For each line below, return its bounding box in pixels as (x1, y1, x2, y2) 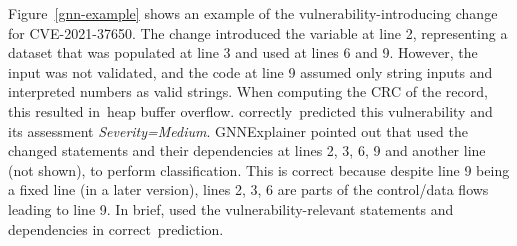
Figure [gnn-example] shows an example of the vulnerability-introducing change (8, 3, 498, 23)
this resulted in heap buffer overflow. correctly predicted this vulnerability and (8, 100, 493, 121)
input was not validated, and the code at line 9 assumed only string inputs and (8, 61, 493, 82)
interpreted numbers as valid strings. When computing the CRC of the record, (8, 81, 488, 102)
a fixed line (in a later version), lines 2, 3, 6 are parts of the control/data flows (8, 179, 489, 200)
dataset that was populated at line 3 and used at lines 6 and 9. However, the (8, 42, 478, 63)
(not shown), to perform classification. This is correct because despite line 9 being (8, 159, 510, 180)
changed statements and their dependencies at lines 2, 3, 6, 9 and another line (8, 140, 486, 161)
